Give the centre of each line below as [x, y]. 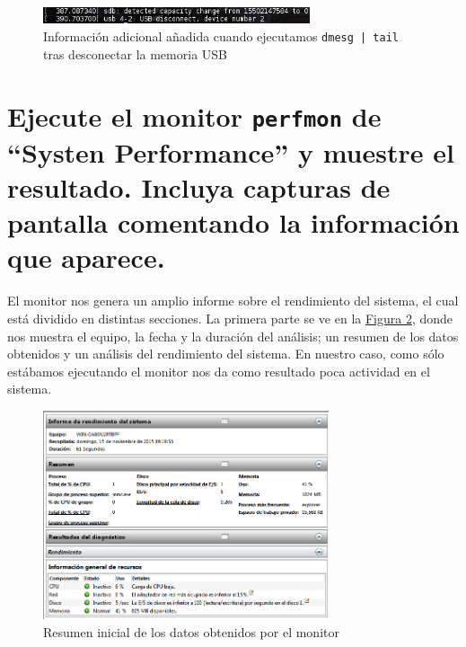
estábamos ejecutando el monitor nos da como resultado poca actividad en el [219, 371]
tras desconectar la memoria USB [135, 53]
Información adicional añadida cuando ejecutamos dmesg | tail [221, 36]
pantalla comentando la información [233, 222]
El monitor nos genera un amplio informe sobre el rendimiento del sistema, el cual [233, 301]
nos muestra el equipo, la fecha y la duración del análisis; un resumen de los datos [233, 336]
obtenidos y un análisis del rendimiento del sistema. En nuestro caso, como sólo [226, 354]
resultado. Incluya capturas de [199, 187]
